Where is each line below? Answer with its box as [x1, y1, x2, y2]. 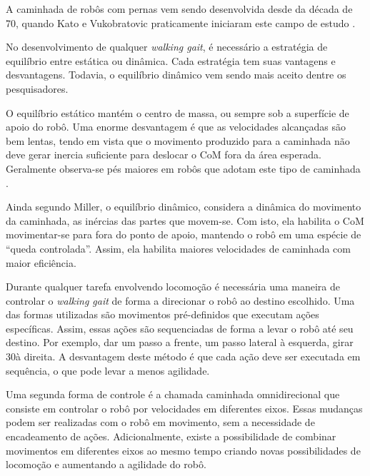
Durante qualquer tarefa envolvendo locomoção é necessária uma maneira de [6, 279, 340, 294]
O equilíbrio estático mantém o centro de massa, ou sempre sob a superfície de [6, 105, 349, 120]
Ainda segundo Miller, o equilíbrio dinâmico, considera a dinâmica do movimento [6, 199, 361, 214]
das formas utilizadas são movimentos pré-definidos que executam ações [6, 307, 319, 322]
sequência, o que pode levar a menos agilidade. [6, 363, 210, 378]
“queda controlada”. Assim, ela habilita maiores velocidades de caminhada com [6, 240, 351, 255]
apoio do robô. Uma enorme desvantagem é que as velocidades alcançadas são [6, 119, 346, 134]
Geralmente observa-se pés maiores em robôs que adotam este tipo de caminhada [6, 161, 361, 176]
